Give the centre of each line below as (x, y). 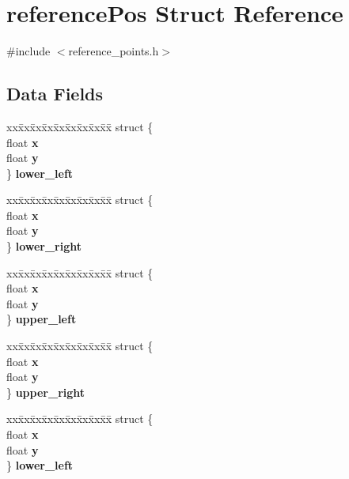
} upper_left (42, 319)
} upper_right (46, 392)
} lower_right (44, 246)
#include (28, 51)
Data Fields (55, 94)
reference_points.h (114, 51)
